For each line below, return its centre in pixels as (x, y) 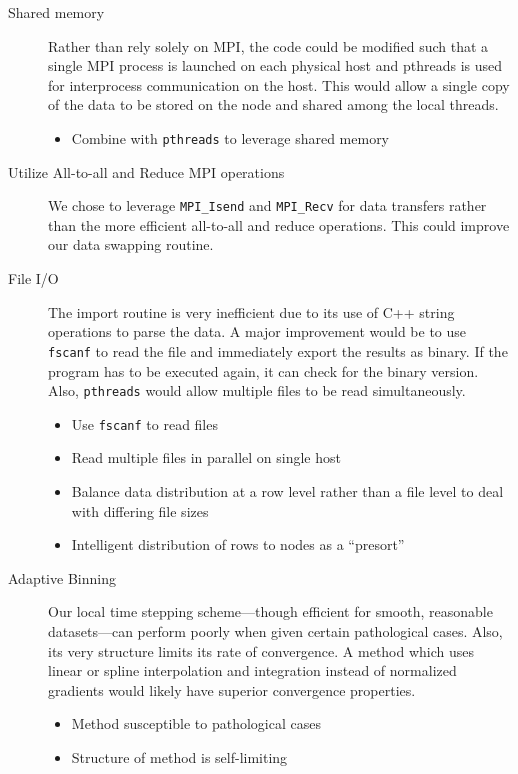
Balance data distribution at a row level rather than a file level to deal (287, 491)
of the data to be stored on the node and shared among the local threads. (273, 104)
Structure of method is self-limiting (179, 756)
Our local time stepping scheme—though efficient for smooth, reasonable (270, 611)
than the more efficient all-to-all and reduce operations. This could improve (279, 224)
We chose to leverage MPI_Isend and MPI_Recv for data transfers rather (267, 205)
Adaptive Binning (62, 577)
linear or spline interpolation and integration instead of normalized (252, 670)
